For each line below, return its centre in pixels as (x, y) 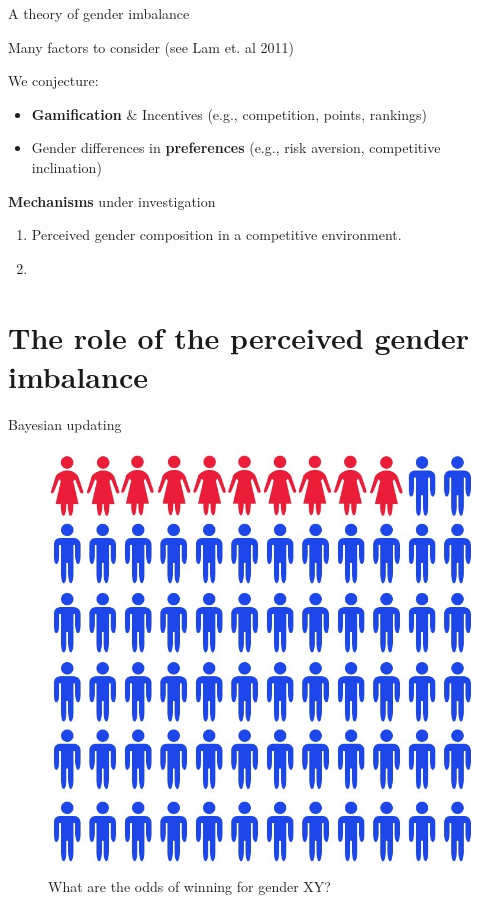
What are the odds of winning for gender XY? (189, 885)
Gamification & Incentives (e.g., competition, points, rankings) (229, 113)
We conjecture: (53, 80)
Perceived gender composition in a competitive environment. (216, 234)
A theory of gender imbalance (99, 13)
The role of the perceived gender (239, 336)
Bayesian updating (65, 423)
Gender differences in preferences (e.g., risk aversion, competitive (236, 147)
